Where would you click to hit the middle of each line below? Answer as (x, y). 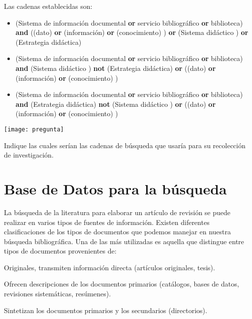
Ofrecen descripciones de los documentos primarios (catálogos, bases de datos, (122, 284)
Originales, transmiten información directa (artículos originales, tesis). (110, 267)
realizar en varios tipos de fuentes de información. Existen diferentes (107, 222)
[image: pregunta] (34, 129)
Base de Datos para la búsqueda (115, 188)
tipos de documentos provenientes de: (60, 251)
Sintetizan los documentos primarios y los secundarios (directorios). (106, 310)
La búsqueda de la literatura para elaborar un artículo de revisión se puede (117, 212)
